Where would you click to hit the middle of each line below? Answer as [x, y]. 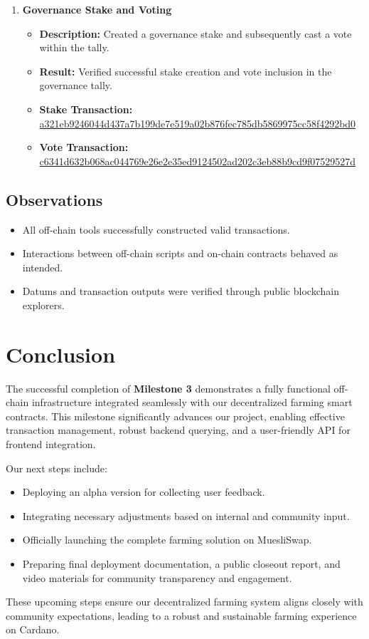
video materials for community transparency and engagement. [157, 577]
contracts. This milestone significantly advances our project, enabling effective [175, 416]
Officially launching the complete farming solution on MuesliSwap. [167, 540]
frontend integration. [51, 444]
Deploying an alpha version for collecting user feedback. [144, 492]
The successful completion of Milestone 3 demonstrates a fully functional [168, 388]
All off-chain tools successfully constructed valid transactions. [156, 229]
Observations [54, 199]
